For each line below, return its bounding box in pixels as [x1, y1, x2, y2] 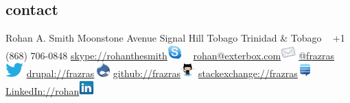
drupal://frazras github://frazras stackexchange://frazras [26, 66, 298, 80]
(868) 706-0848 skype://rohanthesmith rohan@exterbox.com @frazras [5, 48, 335, 63]
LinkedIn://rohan [5, 83, 80, 98]
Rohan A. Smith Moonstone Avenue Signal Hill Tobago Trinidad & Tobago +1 [5, 31, 345, 45]
